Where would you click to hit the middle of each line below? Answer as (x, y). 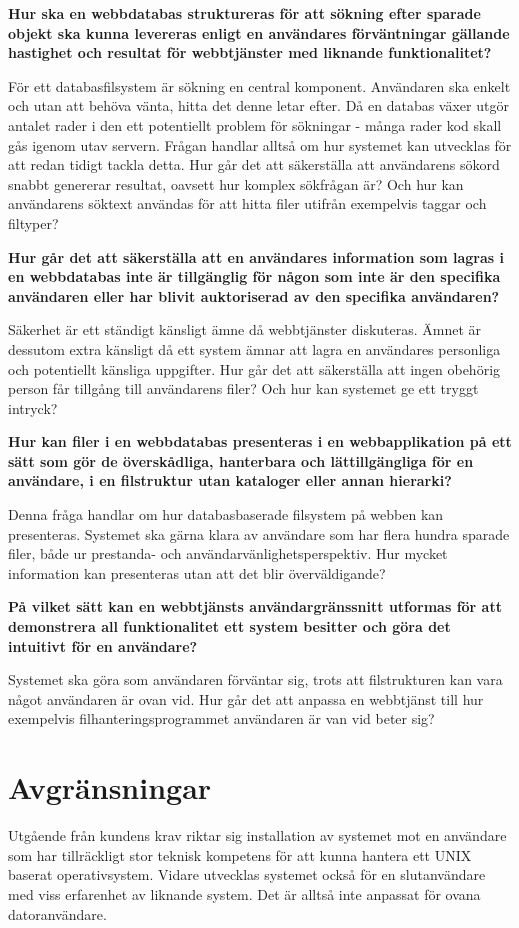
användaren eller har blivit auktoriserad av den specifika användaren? (254, 295)
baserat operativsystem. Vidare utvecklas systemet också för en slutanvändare (247, 874)
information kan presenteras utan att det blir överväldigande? (197, 572)
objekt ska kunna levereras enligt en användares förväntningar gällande (259, 32)
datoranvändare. (57, 913)
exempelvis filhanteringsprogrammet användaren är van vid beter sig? (221, 718)
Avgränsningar (110, 787)
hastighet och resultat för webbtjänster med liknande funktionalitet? (250, 52)
